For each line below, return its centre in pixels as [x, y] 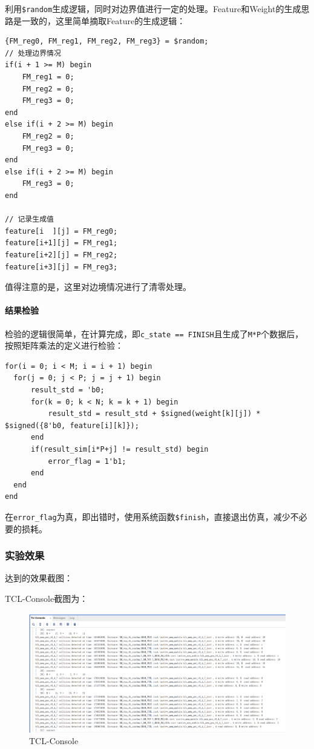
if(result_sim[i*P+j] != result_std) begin [119, 449]
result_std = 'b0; [67, 390]
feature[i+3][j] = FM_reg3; [61, 267]
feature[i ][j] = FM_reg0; [61, 231]
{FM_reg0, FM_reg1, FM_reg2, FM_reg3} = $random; [107, 41]
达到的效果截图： [39, 578]
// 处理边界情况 [33, 53]
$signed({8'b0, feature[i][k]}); [72, 425]
